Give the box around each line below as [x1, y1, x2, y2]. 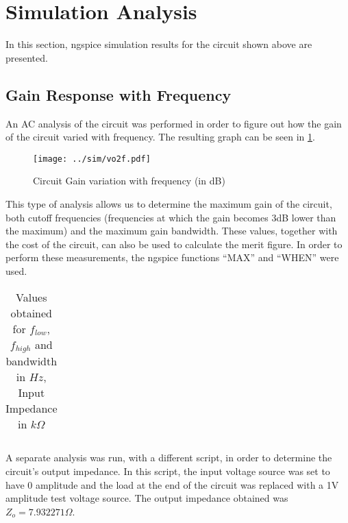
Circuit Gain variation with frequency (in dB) [33, 173, 225, 188]
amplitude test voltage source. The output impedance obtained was [5, 491, 288, 505]
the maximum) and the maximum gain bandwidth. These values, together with [5, 223, 338, 238]
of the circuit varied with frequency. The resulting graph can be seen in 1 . [5, 130, 315, 144]
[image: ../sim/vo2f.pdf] [33, 154, 151, 164]
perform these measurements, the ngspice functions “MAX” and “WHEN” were [5, 250, 339, 265]
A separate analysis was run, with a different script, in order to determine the [5, 450, 332, 465]
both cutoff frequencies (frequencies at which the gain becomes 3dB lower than [5, 210, 336, 224]
